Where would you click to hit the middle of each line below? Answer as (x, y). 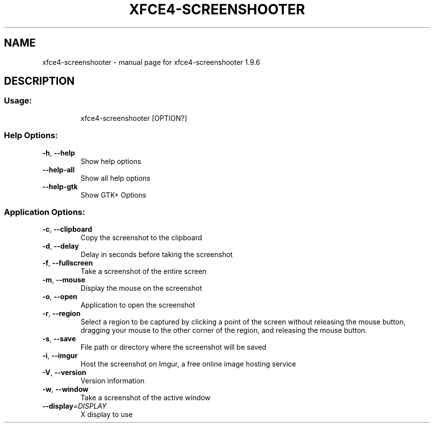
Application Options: (45, 212)
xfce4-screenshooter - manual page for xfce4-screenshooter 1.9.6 (151, 62)
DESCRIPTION (39, 81)
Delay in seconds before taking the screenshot (157, 255)
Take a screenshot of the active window (145, 398)
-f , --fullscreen (68, 263)
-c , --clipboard (67, 229)
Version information (112, 381)
